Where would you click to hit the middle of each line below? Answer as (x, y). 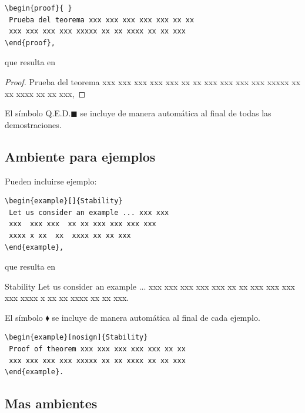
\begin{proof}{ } (38, 8)
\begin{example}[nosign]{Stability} (76, 338)
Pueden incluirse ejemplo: (51, 181)
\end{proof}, (30, 43)
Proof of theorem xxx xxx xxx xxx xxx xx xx (97, 349)
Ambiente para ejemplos (80, 156)
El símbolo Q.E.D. (38, 113)
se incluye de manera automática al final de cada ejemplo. (156, 317)
